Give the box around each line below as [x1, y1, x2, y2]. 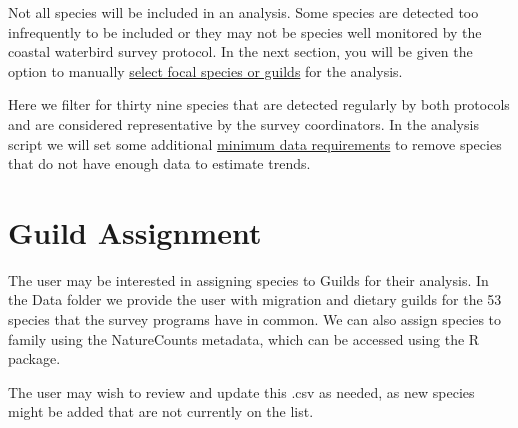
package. [8, 348, 61, 369]
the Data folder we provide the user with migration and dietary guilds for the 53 [8, 289, 502, 310]
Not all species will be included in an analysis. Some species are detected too [8, 2, 479, 22]
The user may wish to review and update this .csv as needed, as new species [8, 381, 475, 402]
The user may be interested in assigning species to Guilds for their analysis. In [8, 269, 489, 290]
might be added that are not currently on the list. [8, 401, 314, 422]
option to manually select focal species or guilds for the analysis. [8, 60, 403, 81]
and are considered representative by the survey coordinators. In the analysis [8, 113, 479, 134]
